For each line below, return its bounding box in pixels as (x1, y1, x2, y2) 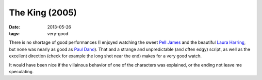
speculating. (9, 68, 34, 74)
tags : (9, 30, 20, 36)
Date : (9, 24, 20, 30)
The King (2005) (9, 7, 77, 18)
